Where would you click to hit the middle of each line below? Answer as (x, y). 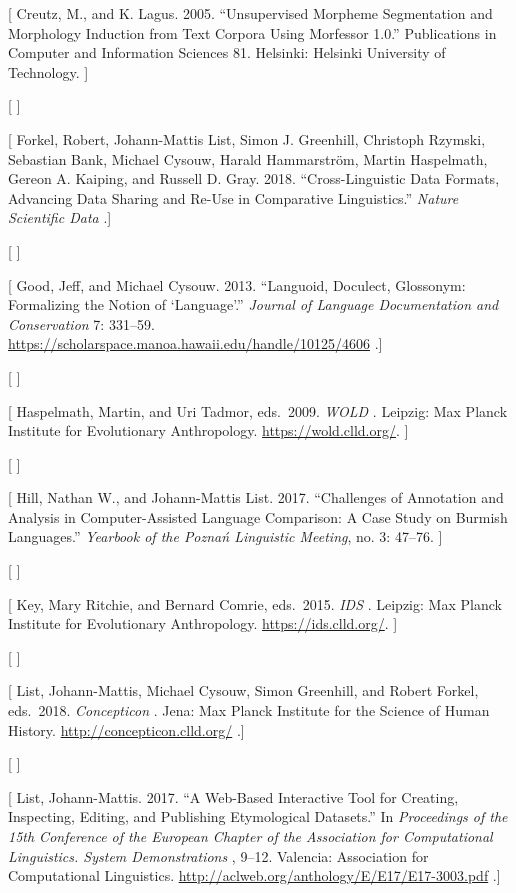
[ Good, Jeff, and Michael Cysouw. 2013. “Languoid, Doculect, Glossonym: (237, 284)
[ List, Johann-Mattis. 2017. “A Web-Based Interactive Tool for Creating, (233, 796)
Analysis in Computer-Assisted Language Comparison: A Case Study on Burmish (258, 516)
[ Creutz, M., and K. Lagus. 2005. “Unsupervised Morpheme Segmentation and (250, 13)
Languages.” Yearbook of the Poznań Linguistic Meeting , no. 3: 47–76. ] (225, 536)
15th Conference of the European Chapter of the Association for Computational (250, 836)
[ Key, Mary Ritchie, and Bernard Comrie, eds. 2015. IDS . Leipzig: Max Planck (255, 603)
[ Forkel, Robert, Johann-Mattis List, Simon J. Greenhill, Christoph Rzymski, (247, 138)
